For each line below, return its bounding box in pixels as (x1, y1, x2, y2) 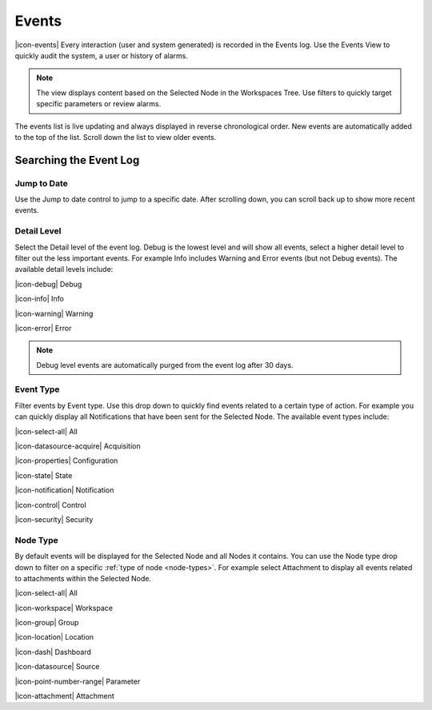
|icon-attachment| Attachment (14, 692, 115, 701)
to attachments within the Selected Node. (14, 573, 152, 583)
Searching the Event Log (14, 153, 140, 167)
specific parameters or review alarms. (36, 99, 162, 109)
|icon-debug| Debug (14, 279, 82, 289)
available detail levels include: (14, 265, 114, 274)
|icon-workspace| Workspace (14, 603, 114, 612)
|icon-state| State (14, 470, 73, 480)
